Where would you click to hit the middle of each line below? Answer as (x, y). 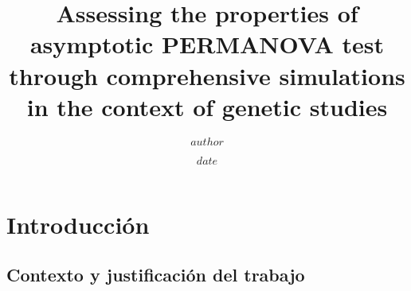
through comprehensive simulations (207, 75)
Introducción (78, 224)
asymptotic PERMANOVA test (207, 44)
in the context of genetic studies (207, 106)
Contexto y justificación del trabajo (156, 275)
